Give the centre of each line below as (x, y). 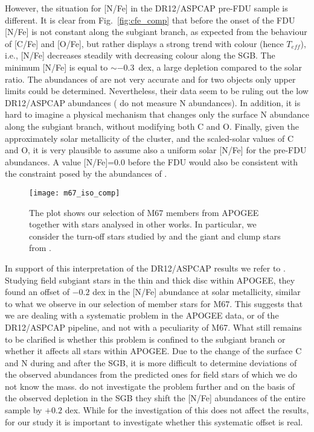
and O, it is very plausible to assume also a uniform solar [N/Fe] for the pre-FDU (156, 150)
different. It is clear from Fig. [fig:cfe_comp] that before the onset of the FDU (150, 20)
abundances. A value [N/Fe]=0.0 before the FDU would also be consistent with (152, 161)
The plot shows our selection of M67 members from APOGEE (144, 212)
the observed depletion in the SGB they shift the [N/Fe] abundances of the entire (155, 398)
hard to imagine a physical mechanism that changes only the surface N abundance (157, 114)
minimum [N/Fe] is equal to (56, 67)
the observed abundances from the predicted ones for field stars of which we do (151, 374)
